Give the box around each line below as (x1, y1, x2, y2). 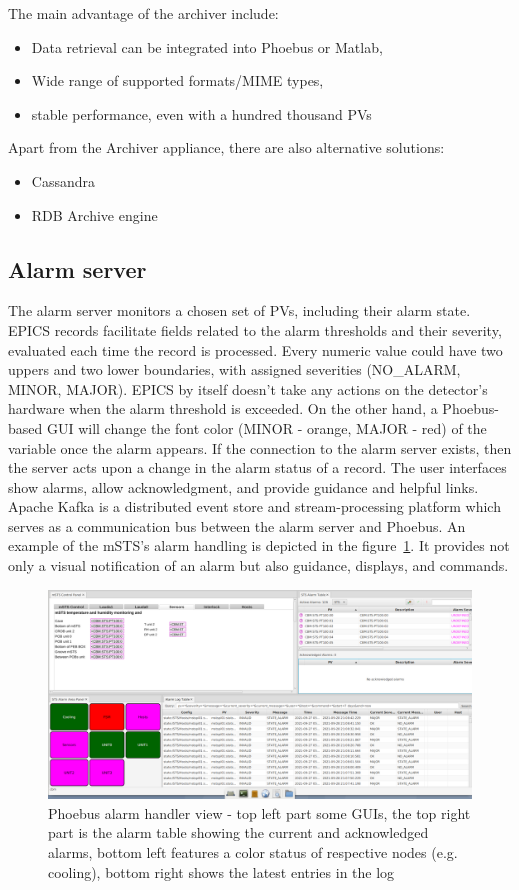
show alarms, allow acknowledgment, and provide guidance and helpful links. (8, 476, 479, 497)
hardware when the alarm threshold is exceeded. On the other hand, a (8, 398, 438, 419)
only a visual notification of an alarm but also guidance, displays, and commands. (8, 555, 509, 576)
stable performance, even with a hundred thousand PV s (31, 103, 372, 124)
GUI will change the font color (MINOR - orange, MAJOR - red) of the (46, 417, 487, 438)
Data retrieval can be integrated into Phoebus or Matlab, (31, 36, 383, 57)
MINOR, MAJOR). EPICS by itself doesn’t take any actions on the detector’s (8, 378, 488, 399)
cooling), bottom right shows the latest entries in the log (48, 861, 395, 882)
